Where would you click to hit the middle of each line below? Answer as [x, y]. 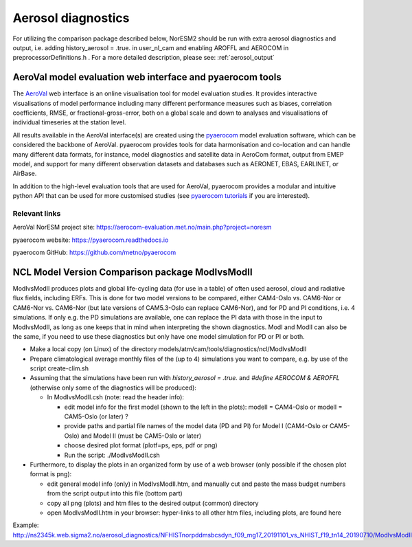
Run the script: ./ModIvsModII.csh [112, 455]
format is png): [51, 474]
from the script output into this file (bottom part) [115, 493]
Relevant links [37, 213]
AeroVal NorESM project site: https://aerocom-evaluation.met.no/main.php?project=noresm [142, 227]
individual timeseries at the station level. [69, 122]
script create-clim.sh [59, 368]
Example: [26, 525]
